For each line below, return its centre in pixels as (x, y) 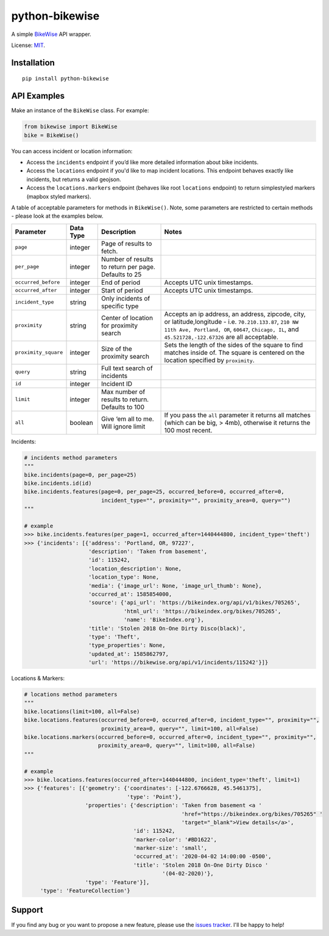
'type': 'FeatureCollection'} (85, 891)
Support (27, 910)
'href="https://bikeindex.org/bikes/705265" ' (252, 814)
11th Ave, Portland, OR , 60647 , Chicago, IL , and (232, 329)
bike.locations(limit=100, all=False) (82, 711)
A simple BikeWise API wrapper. (51, 34)
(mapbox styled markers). (59, 196)
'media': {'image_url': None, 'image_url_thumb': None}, (175, 586)
